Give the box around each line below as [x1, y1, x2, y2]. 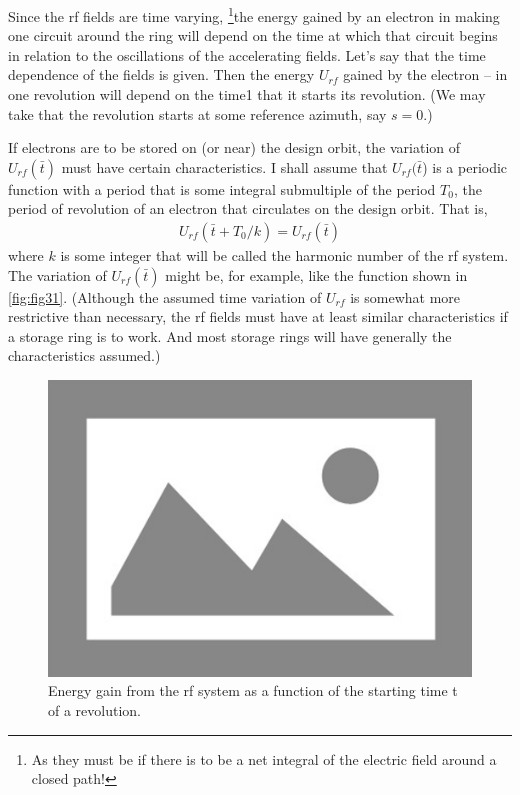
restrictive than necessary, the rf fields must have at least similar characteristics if [8, 306, 508, 327]
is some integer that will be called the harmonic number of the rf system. [60, 245, 509, 266]
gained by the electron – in [343, 64, 508, 85]
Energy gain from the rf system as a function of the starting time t [48, 680, 458, 701]
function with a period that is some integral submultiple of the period [8, 178, 436, 199]
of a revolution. [48, 699, 142, 720]
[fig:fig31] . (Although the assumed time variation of [8, 286, 322, 307]
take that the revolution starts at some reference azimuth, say [8, 103, 387, 124]
